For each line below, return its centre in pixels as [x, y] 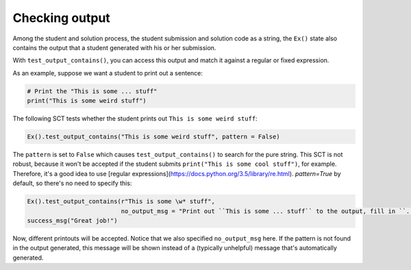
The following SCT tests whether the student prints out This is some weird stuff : [135, 119]
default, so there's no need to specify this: [72, 183]
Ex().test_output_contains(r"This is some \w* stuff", [121, 201]
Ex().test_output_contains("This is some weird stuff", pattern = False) [153, 137]
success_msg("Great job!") [72, 220]
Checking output [62, 18]
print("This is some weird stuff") [87, 101]
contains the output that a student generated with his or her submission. [114, 47]
